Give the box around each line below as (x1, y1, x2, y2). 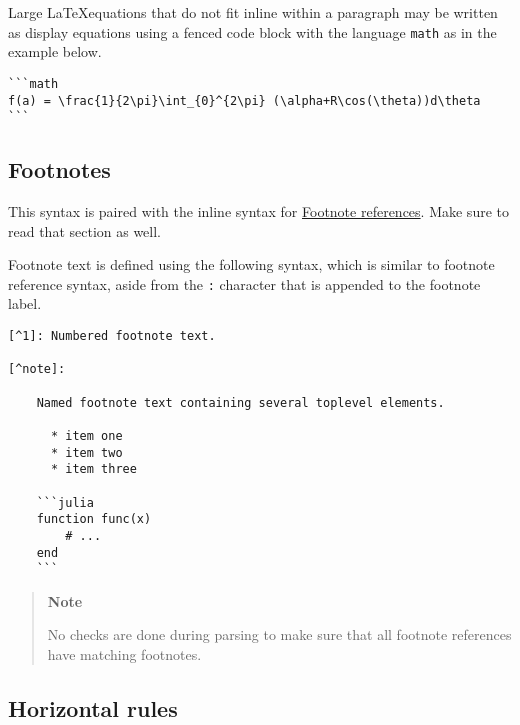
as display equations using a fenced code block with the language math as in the (8, 21, 497, 42)
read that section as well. (8, 220, 162, 241)
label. (8, 293, 42, 314)
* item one (50, 428, 123, 443)
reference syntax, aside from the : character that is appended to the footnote (8, 273, 481, 294)
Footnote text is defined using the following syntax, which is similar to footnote (8, 254, 495, 275)
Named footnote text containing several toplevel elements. (36, 395, 445, 410)
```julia (36, 495, 94, 510)
